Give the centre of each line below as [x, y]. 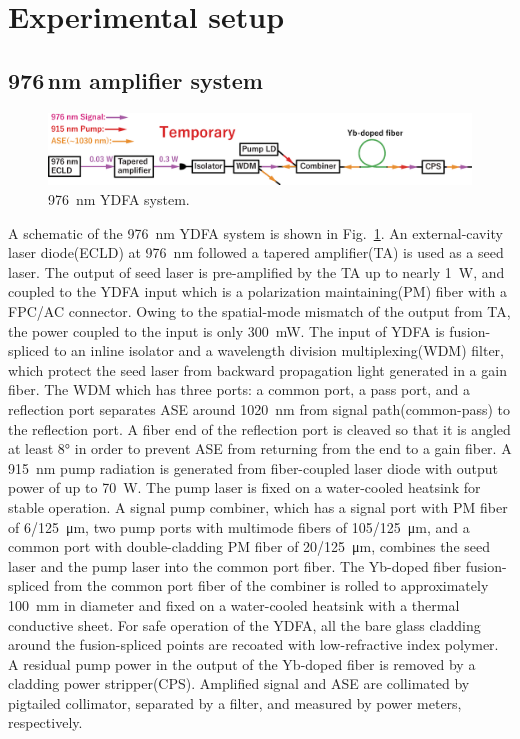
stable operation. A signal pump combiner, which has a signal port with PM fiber [258, 506]
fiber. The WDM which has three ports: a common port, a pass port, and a [239, 389]
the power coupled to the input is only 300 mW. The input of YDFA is [226, 330]
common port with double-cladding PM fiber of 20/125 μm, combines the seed [249, 546]
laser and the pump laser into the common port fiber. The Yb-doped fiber [235, 565]
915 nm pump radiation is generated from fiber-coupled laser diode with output [253, 467]
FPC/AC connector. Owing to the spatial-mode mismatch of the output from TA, [259, 311]
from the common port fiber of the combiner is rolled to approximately [271, 585]
